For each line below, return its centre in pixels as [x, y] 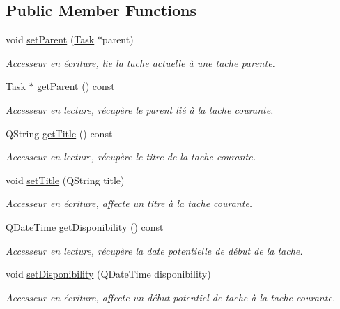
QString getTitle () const [59, 133]
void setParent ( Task [50, 39]
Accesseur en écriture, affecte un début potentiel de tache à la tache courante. [171, 297]
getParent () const [76, 86]
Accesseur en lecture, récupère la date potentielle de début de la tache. [154, 250]
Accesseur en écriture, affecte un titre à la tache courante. [129, 203]
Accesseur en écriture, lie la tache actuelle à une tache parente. [140, 62]
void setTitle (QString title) [65, 180]
